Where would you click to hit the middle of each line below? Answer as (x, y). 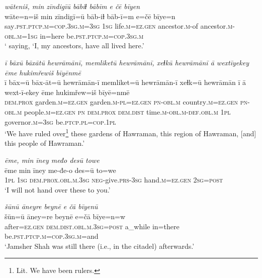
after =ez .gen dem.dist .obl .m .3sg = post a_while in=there (92, 226)
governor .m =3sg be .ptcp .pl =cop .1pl (60, 121)
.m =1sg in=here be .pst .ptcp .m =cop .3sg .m (79, 35)
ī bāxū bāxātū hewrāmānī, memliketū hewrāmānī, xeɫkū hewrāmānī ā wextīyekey (127, 62)
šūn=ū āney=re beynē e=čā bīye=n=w (65, 216)
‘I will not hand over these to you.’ (58, 189)
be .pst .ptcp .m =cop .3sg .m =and (52, 236)
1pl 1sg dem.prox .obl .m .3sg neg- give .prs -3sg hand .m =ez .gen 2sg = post (114, 180)
